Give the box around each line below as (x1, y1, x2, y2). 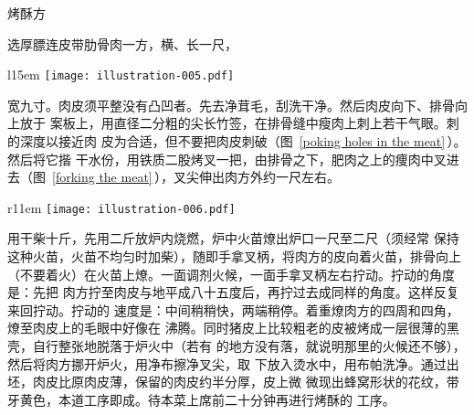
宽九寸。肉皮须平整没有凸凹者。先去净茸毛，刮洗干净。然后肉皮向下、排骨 (7, 95, 455, 114)
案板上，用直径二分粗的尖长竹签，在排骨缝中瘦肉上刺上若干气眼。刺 (49, 113, 459, 133)
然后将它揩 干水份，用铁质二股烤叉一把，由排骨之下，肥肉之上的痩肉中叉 (7, 149, 447, 168)
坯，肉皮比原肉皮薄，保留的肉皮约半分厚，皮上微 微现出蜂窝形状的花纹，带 (7, 372, 459, 391)
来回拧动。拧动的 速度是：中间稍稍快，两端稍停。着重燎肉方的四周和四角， (7, 300, 459, 319)
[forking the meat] (52, 167, 153, 186)
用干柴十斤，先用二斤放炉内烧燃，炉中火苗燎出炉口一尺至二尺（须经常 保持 (7, 229, 459, 248)
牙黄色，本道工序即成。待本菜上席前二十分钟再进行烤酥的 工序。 (7, 389, 395, 409)
